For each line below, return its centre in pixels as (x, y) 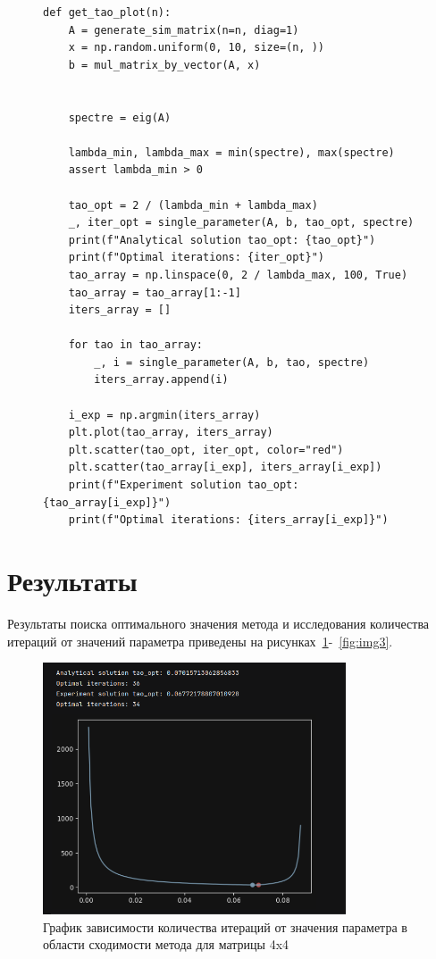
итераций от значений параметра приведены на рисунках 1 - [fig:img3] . (200, 641)
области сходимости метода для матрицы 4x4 (166, 944)
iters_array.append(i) (161, 380)
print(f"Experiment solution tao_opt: (184, 485)
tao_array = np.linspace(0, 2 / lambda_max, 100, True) (238, 275)
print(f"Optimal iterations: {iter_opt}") (196, 258)
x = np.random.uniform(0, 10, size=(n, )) (196, 48)
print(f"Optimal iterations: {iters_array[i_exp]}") (228, 520)
